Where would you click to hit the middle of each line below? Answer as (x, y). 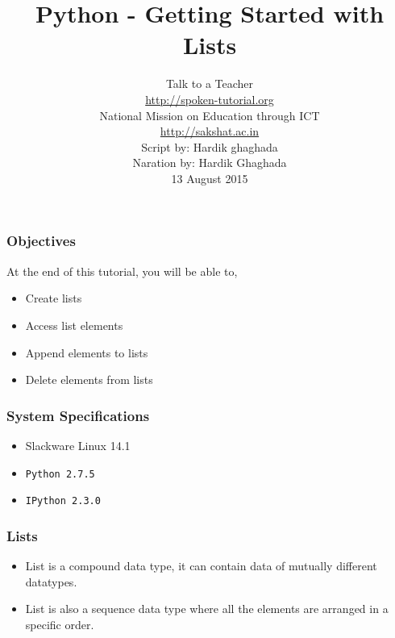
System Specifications (78, 415)
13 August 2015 (210, 178)
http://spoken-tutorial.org (210, 99)
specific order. (60, 624)
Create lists (54, 298)
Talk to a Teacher (210, 83)
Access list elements (74, 325)
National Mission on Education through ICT (210, 115)
